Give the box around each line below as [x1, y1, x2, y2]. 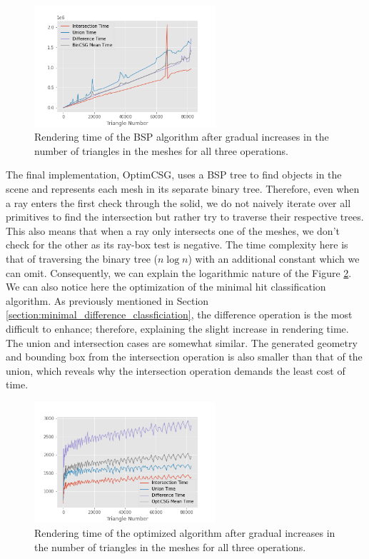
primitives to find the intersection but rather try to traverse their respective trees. [6, 209, 364, 224]
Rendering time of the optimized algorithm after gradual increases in [34, 525, 335, 540]
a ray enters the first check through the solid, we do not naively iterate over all [6, 195, 351, 210]
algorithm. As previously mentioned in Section [6, 293, 209, 308]
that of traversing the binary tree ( [6, 251, 158, 266]
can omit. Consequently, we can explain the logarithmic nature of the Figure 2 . [6, 265, 352, 280]
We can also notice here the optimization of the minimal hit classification [6, 279, 326, 294]
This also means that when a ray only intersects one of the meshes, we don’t [6, 223, 340, 238]
